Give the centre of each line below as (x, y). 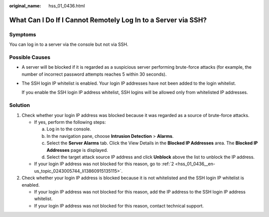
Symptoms (23, 34)
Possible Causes (30, 57)
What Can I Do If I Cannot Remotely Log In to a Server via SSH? (108, 20)
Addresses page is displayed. (77, 150)
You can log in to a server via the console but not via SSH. (69, 44)
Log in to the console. (69, 129)
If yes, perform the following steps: (70, 122)
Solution (20, 106)
